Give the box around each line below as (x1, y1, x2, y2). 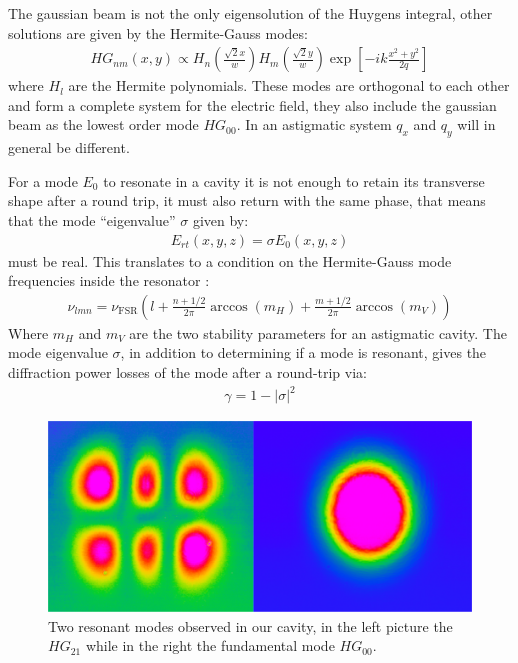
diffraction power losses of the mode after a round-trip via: (8, 362, 367, 383)
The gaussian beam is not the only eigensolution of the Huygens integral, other (8, 3, 493, 23)
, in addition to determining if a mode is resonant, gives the (120, 342, 487, 363)
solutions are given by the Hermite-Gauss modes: (8, 22, 308, 43)
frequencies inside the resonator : (8, 270, 210, 291)
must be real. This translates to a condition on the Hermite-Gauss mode (8, 250, 452, 271)
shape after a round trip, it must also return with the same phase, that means (8, 190, 486, 211)
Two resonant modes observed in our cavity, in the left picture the (48, 615, 453, 636)
